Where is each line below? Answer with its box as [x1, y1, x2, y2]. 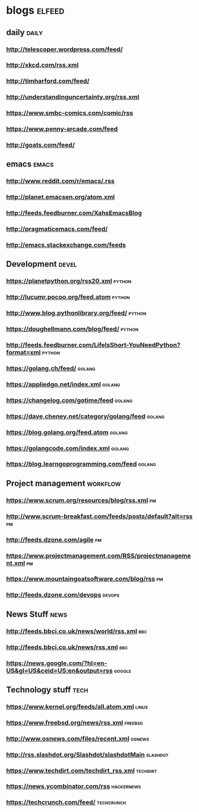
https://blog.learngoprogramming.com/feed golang [6, 460, 156, 468]
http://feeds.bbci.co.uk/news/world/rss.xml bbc [6, 627, 147, 635]
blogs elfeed [6, 4, 65, 17]
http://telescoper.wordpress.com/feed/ [6, 45, 123, 54]
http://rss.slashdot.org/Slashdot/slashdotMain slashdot [6, 750, 169, 758]
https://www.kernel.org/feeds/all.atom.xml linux [6, 703, 149, 711]
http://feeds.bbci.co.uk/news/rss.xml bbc [6, 643, 128, 651]
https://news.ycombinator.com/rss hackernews [6, 782, 141, 791]
